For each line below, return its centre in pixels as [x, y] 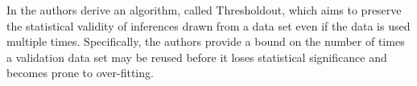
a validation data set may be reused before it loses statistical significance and [197, 57]
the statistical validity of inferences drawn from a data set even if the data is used [208, 25]
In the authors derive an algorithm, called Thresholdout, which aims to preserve [204, 10]
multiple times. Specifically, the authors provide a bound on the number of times [206, 41]
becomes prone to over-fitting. [80, 73]
